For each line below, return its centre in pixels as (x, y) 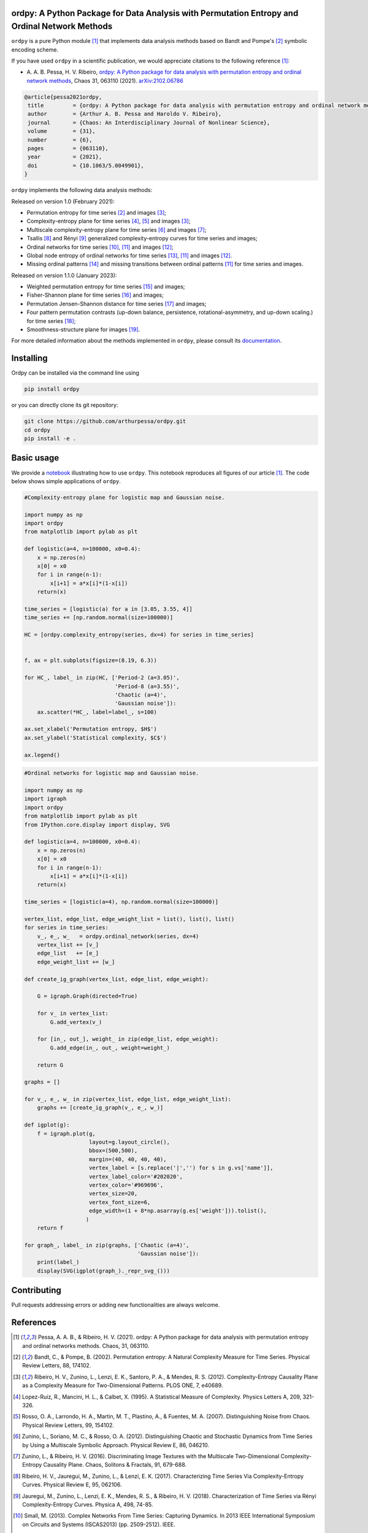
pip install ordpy (52, 389)
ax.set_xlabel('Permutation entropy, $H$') (91, 729)
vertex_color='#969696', (126, 1185)
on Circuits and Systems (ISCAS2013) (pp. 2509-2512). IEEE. (99, 1524)
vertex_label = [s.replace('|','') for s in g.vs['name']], (181, 1168)
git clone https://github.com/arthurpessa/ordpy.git (105, 421)
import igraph (45, 799)
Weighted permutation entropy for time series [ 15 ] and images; (106, 287)
